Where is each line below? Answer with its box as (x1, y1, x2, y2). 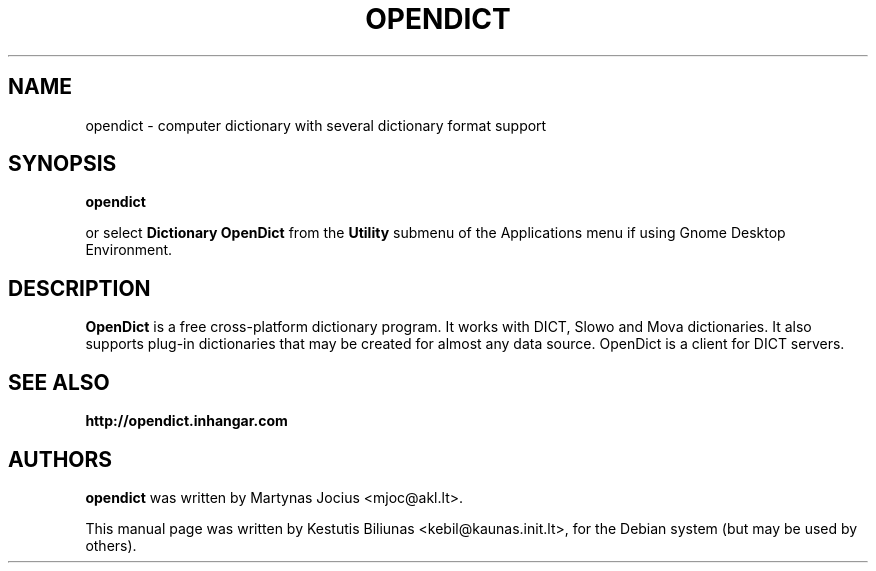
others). (85, 536, 137, 554)
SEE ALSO (8, 369, 110, 395)
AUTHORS (8, 446, 113, 472)
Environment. (85, 241, 173, 259)
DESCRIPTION (8, 275, 151, 301)
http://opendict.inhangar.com (85, 412, 288, 430)
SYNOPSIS (8, 151, 117, 177)
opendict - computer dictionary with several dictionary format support (85, 116, 547, 134)
